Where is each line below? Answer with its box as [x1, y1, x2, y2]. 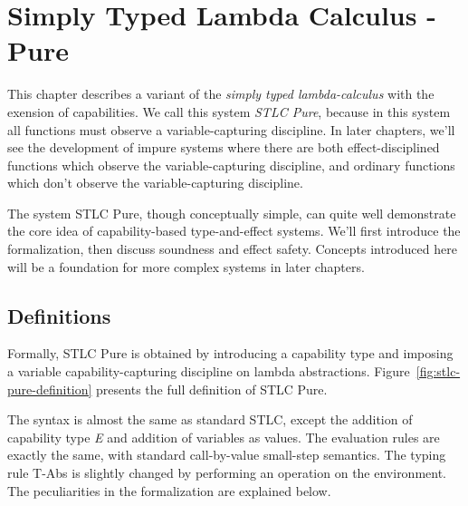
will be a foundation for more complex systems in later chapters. [7, 257, 365, 276]
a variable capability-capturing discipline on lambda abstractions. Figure [7, 362, 410, 381]
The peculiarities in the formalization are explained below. [7, 481, 331, 500]
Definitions [7, 301, 111, 329]
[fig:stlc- [415, 362, 461, 381]
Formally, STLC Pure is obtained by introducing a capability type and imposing [7, 344, 454, 363]
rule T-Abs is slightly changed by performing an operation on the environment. [7, 463, 447, 482]
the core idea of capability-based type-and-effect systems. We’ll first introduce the [7, 221, 461, 240]
